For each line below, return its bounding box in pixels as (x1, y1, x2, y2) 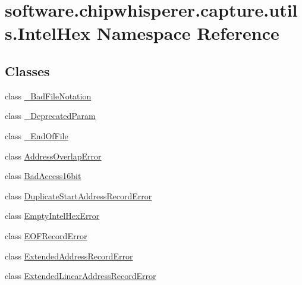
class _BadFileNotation (5, 89, 92, 102)
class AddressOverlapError (5, 149, 102, 162)
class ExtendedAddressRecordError (5, 249, 133, 262)
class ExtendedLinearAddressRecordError (5, 270, 156, 282)
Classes (5, 61, 50, 80)
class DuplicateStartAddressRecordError (5, 189, 152, 202)
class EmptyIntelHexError (5, 209, 100, 222)
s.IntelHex (5, 21, 91, 45)
